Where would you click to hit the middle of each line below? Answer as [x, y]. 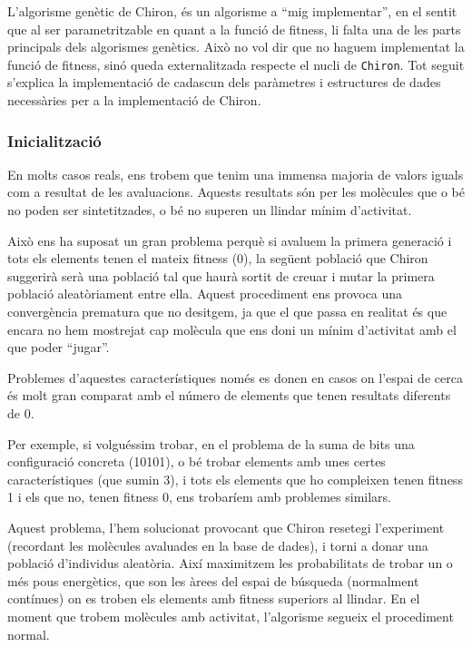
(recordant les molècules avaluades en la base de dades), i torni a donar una [218, 545]
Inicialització [54, 140]
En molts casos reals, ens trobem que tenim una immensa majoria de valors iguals [236, 174]
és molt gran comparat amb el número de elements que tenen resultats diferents [229, 395]
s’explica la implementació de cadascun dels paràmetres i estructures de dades [224, 82]
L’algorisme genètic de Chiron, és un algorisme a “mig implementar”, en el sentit [232, 11]
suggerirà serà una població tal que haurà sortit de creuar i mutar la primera [221, 275]
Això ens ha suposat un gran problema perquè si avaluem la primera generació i [230, 240]
